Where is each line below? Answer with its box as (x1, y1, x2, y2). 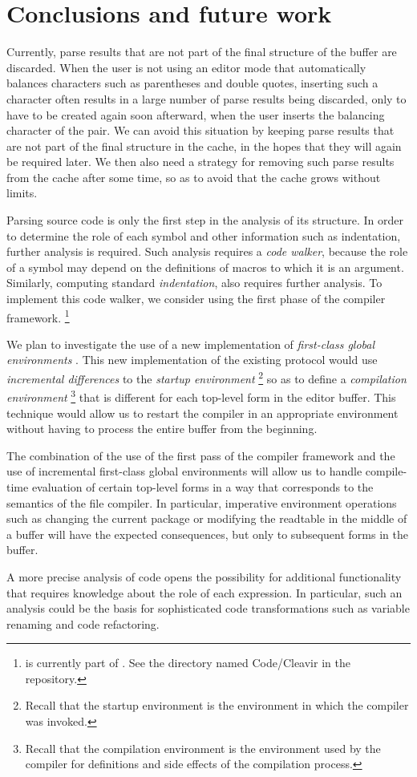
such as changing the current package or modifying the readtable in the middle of (6, 510, 407, 527)
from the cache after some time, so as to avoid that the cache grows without (6, 168, 381, 185)
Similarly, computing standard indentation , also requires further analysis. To (6, 274, 383, 291)
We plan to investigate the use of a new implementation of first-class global (6, 335, 375, 352)
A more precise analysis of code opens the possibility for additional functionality (6, 568, 402, 585)
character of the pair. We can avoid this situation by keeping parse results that (6, 122, 395, 139)
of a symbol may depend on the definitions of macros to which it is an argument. (6, 258, 404, 275)
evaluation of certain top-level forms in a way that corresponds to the (31, 478, 374, 495)
